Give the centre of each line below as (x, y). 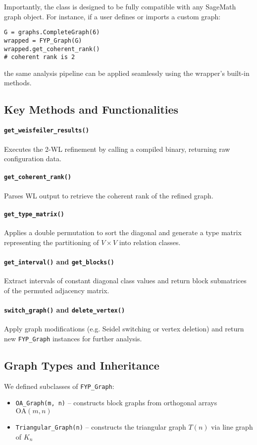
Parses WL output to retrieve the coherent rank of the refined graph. (109, 195)
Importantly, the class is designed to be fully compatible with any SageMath (120, 6)
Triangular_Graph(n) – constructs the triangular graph (101, 427)
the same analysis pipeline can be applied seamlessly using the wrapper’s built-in (127, 73)
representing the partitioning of (51, 242)
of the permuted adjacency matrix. (57, 290)
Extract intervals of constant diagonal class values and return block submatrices (125, 281)
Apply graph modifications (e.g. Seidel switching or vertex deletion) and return (124, 329)
